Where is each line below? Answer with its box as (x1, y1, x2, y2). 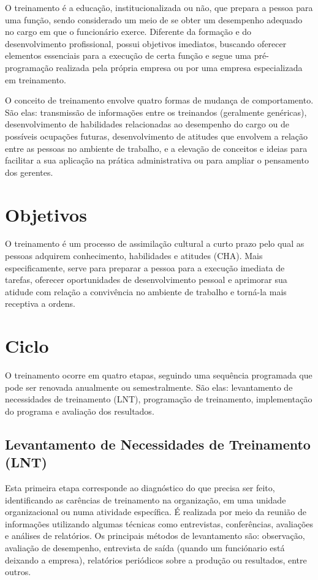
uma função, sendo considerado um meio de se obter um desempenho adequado (5, 13, 303, 26)
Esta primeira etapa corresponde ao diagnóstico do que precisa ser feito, (5, 481, 275, 494)
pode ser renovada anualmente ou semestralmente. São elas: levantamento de (5, 380, 293, 393)
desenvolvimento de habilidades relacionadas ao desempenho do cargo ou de (5, 118, 289, 130)
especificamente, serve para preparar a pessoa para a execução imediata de (5, 261, 285, 274)
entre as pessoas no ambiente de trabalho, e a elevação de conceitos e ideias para (5, 141, 308, 154)
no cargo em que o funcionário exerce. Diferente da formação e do (5, 25, 252, 38)
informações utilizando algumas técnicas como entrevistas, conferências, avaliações (5, 517, 314, 530)
